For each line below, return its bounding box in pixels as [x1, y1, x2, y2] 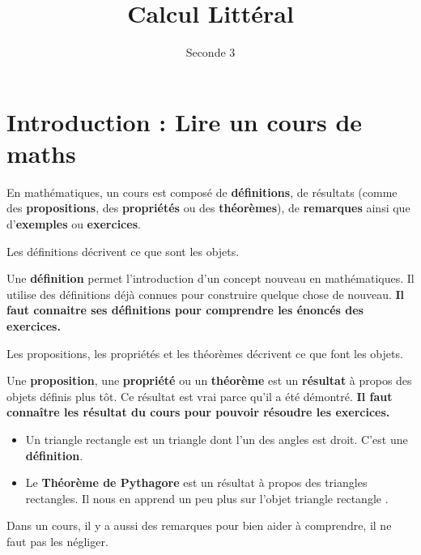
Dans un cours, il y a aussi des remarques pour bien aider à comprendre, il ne [6, 517, 392, 534]
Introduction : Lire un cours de [6, 105, 363, 138]
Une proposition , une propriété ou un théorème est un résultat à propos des [6, 372, 412, 389]
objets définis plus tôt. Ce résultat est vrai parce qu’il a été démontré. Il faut [6, 387, 393, 404]
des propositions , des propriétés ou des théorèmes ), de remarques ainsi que [6, 199, 410, 216]
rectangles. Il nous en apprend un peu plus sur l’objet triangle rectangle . [25, 489, 389, 506]
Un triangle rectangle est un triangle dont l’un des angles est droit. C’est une [25, 430, 408, 447]
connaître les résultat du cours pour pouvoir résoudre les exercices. [6, 403, 390, 421]
